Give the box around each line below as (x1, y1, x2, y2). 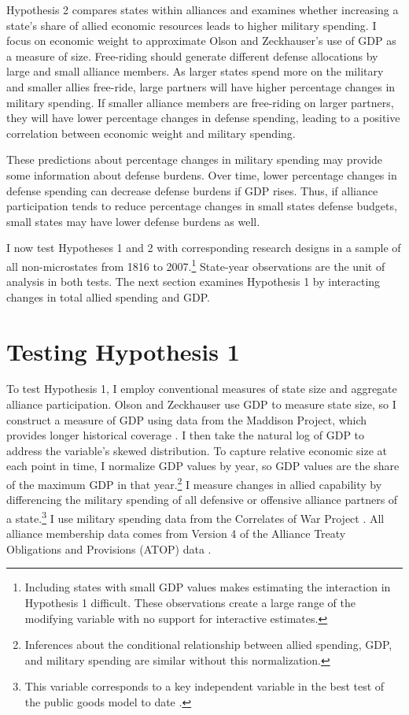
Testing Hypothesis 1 (6, 335, 240, 367)
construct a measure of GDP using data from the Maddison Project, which (6, 411, 367, 428)
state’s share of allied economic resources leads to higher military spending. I (6, 17, 377, 33)
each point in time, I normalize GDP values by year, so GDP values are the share (6, 458, 400, 474)
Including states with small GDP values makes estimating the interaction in (24, 579, 391, 595)
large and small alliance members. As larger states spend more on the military (6, 63, 384, 80)
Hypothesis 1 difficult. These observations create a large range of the (24, 594, 356, 610)
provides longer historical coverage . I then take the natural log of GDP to (6, 427, 365, 443)
